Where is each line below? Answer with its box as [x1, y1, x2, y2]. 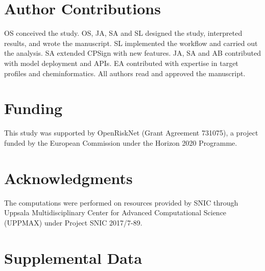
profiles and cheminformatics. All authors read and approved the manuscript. [4, 67, 246, 78]
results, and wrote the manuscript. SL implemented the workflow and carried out [4, 37, 258, 48]
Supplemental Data [4, 247, 142, 268]
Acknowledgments [4, 167, 133, 188]
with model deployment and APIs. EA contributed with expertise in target [4, 57, 238, 68]
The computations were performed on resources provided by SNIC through [4, 197, 238, 208]
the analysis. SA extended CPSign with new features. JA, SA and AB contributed [4, 48, 261, 58]
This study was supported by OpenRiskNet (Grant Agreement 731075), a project [4, 127, 258, 138]
